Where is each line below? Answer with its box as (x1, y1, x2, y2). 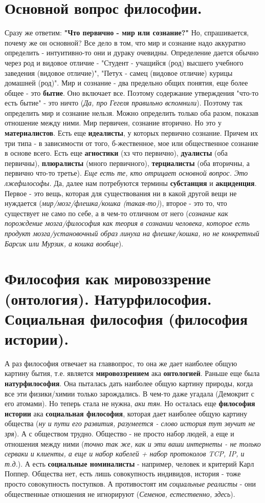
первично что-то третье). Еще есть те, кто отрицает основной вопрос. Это (5, 167, 248, 178)
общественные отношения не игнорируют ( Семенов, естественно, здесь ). (5, 488, 235, 499)
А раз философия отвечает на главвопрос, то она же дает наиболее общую (5, 358, 237, 368)
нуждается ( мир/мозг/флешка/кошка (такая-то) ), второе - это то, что (5, 198, 227, 208)
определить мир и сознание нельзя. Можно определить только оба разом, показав (5, 107, 258, 118)
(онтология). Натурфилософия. (5, 288, 212, 309)
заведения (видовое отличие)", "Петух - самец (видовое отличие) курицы (5, 67, 233, 78)
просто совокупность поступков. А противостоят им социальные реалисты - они (5, 478, 256, 489)
